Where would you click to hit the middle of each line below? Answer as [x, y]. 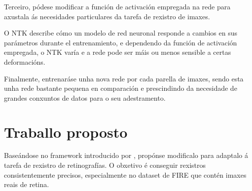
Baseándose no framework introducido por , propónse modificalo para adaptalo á [126, 155]
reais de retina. [27, 184]
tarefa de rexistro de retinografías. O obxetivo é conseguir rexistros [105, 165]
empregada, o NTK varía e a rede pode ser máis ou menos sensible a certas [118, 52]
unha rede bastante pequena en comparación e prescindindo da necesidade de [121, 88]
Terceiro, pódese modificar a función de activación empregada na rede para [117, 6]
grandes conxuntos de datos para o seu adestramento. [85, 97]
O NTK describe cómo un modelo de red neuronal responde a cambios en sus [121, 33]
